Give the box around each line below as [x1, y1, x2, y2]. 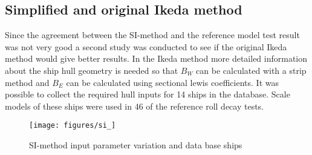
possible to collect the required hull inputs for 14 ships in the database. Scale [5, 88, 290, 101]
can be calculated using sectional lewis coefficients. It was [66, 76, 279, 88]
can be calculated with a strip [196, 64, 307, 76]
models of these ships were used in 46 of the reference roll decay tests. [5, 99, 264, 112]
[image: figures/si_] [29, 121, 116, 130]
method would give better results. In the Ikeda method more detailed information [5, 52, 308, 65]
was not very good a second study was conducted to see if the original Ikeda [5, 40, 287, 53]
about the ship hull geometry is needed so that [5, 64, 178, 76]
